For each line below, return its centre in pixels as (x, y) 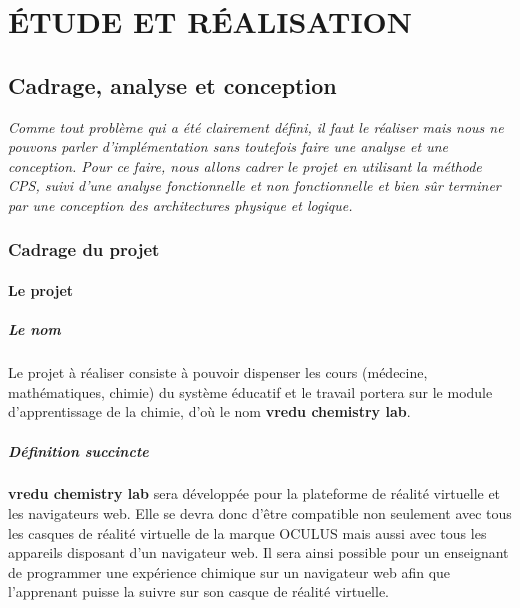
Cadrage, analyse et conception (172, 84)
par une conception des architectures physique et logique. (180, 204)
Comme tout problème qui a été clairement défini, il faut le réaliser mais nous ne (256, 126)
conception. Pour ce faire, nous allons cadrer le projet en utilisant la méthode (245, 165)
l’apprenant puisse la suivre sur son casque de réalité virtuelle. (198, 591)
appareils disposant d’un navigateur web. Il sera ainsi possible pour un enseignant (258, 552)
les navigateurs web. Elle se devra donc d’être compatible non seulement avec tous (260, 513)
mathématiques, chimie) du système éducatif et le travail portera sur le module (250, 391)
